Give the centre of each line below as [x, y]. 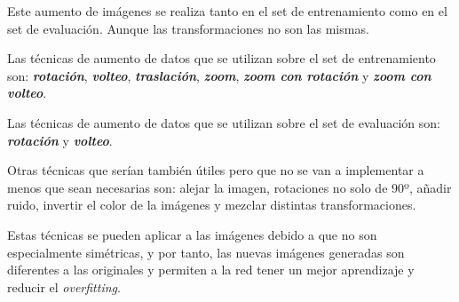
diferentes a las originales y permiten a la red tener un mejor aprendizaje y [211, 270]
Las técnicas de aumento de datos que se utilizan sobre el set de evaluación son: [224, 122]
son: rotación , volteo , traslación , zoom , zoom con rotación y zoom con [219, 75]
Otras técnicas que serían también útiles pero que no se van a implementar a [216, 170]
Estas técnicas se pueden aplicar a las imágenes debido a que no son [192, 234]
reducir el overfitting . [64, 286]
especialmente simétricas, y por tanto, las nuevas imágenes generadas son [206, 252]
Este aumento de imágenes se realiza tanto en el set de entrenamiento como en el [227, 11]
